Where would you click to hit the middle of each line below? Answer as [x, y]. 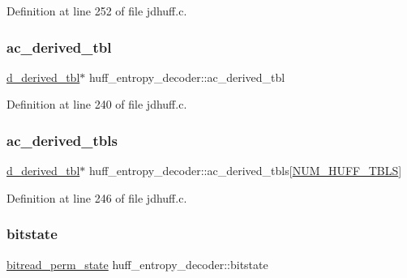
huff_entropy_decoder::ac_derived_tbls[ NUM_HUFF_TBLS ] [245, 171]
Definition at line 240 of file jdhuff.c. [97, 104]
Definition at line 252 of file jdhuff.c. [97, 11]
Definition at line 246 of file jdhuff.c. [97, 197]
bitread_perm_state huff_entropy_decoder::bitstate [137, 264]
